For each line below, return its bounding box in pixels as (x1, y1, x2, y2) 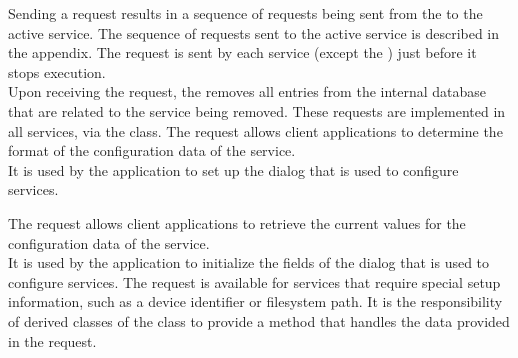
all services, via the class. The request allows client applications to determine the (8, 120, 503, 141)
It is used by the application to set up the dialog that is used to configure (8, 159, 459, 180)
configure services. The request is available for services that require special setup (8, 271, 501, 292)
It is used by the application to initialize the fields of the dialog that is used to (8, 252, 490, 273)
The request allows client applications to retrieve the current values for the (8, 212, 466, 233)
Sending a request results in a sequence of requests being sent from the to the (8, 3, 483, 23)
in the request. (8, 330, 97, 351)
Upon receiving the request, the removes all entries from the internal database (8, 81, 487, 102)
